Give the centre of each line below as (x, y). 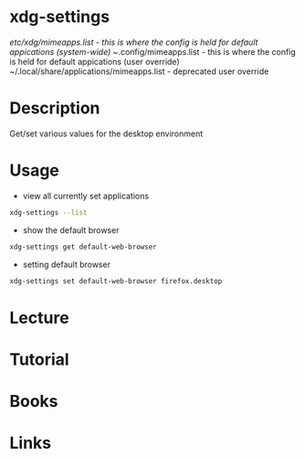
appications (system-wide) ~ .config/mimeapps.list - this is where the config (153, 51)
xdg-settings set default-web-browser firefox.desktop (116, 281)
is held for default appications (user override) (95, 61)
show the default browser (71, 229)
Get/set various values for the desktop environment (106, 133)
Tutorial (40, 359)
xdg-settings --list (49, 212)
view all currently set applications (85, 196)
